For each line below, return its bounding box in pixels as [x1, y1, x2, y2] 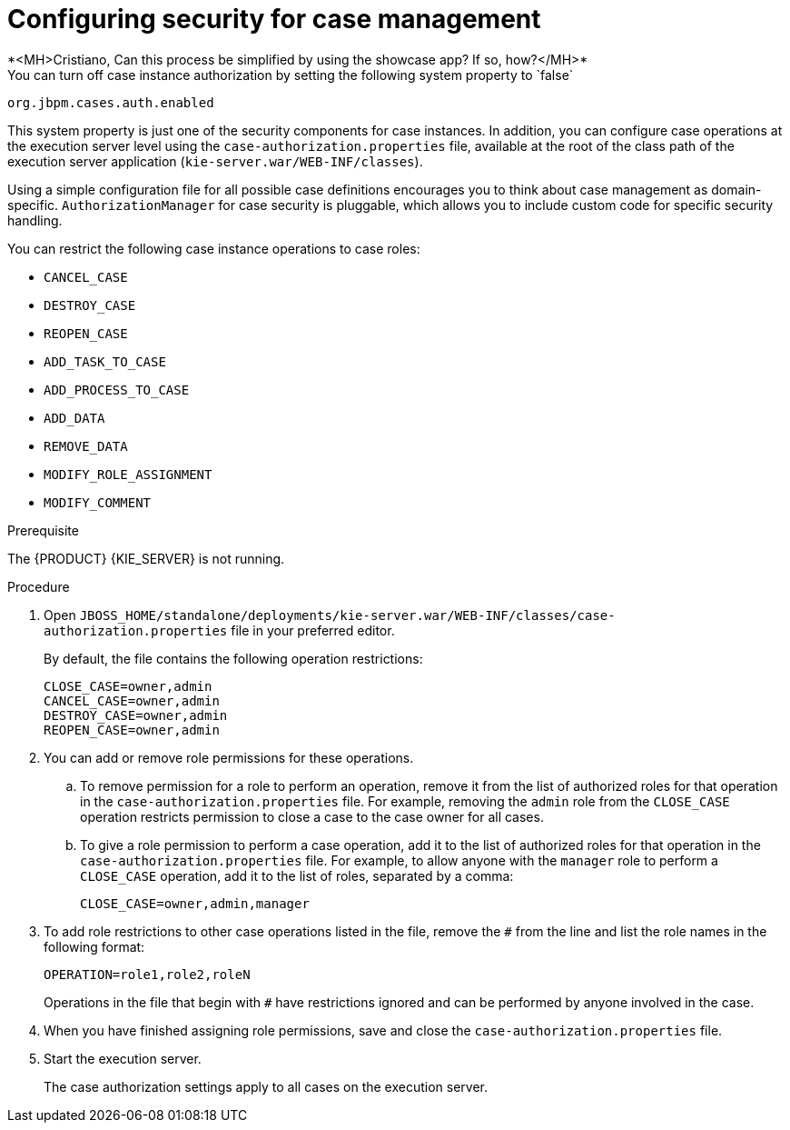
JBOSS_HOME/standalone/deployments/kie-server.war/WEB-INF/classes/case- [79, 607, 616, 623]
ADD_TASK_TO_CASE [44, 354, 166, 369]
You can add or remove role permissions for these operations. [44, 749, 414, 765]
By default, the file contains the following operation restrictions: [44, 650, 423, 666]
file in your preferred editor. [231, 622, 395, 638]
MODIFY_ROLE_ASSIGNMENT [44, 466, 212, 482]
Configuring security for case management [7, 4, 541, 35]
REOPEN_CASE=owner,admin [44, 722, 220, 737]
